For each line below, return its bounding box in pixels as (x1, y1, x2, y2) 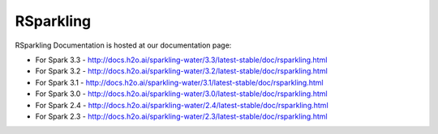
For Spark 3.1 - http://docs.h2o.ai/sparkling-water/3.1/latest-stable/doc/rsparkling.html (35, 77, 324, 87)
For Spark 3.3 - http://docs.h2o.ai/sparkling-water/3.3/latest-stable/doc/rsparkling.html (35, 55, 328, 65)
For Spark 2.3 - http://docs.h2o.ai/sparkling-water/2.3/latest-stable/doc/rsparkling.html (35, 111, 328, 121)
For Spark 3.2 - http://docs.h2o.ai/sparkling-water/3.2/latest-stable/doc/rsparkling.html (35, 66, 328, 76)
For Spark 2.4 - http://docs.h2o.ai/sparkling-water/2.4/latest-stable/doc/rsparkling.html (35, 100, 328, 110)
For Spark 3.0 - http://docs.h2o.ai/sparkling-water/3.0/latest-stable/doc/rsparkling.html (35, 89, 328, 98)
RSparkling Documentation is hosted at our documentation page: (15, 40, 232, 50)
